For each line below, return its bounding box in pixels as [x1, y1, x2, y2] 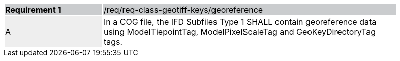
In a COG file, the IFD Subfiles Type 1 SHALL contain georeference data [104, 17, 377, 27]
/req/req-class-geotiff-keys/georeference [104, 5, 263, 15]
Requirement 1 [5, 5, 61, 15]
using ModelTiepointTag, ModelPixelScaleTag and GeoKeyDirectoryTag [104, 27, 376, 37]
